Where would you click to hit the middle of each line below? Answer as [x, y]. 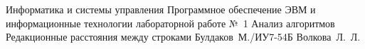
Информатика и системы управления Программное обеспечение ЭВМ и [161, 9]
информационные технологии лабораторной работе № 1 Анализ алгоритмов [170, 23]
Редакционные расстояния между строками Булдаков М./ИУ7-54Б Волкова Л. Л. [183, 37]
